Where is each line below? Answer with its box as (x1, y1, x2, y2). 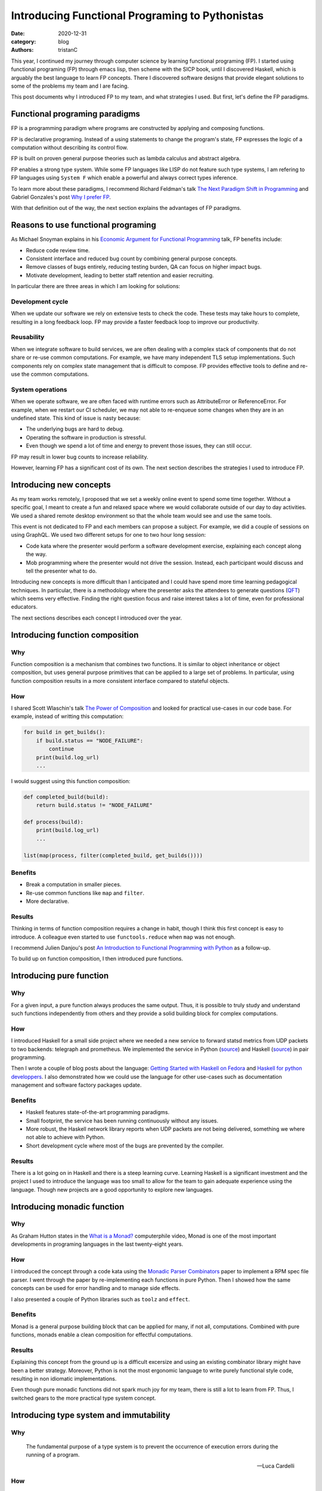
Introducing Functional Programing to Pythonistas (11, 9, 264, 22)
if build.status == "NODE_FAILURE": (36, 737, 143, 744)
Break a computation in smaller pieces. (26, 881, 122, 888)
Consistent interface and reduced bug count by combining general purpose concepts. (26, 255, 238, 262)
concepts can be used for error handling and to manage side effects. (11, 1285, 181, 1292)
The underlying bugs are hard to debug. (26, 425, 125, 432)
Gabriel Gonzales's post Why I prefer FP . (11, 193, 112, 200)
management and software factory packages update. (11, 1081, 142, 1088)
